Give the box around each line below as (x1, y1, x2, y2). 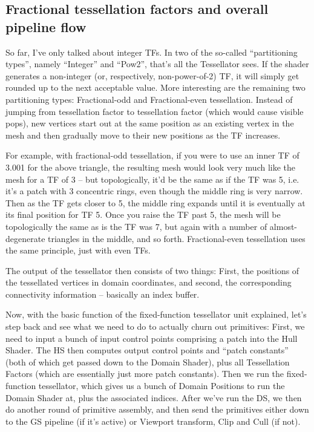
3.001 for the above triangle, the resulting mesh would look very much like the (5, 160, 296, 173)
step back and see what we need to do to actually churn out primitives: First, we (5, 320, 305, 333)
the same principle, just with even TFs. (5, 244, 151, 257)
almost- (269, 220, 298, 232)
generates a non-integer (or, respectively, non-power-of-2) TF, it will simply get (5, 69, 299, 82)
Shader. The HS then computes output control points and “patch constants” (5, 344, 289, 356)
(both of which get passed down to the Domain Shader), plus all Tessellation (5, 355, 290, 368)
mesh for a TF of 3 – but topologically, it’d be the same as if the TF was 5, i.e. (5, 172, 299, 185)
